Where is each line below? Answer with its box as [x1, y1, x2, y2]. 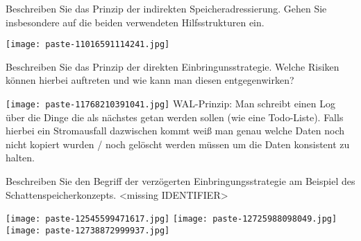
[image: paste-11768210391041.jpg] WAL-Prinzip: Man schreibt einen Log [6, 96, 336, 111]
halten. [6, 150, 35, 165]
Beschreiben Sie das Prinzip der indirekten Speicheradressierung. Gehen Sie [6, 1, 327, 15]
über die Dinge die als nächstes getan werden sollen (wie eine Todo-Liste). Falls [6, 109, 344, 124]
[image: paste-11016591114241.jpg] [6, 39, 170, 50]
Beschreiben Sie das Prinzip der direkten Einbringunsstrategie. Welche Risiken [6, 59, 339, 73]
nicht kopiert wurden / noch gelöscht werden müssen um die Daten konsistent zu [6, 136, 350, 151]
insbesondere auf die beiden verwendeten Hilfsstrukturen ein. [6, 15, 265, 29]
